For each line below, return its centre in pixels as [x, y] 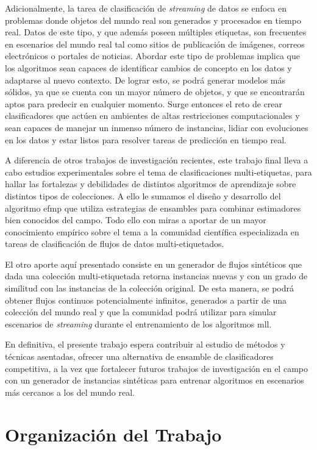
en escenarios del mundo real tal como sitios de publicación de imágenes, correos [155, 44]
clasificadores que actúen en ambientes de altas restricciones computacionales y [152, 116]
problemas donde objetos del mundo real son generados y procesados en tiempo [153, 20]
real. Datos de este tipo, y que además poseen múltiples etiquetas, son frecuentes [156, 32]
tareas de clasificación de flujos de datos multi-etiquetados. [115, 244]
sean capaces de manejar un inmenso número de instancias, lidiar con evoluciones [157, 127]
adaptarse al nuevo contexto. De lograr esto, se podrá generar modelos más [145, 80]
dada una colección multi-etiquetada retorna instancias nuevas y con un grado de [156, 276]
